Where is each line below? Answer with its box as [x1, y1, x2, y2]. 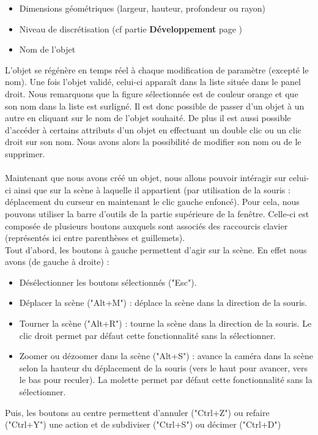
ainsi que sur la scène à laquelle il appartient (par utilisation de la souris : [13, 183, 290, 196]
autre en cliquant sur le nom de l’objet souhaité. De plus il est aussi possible [5, 111, 291, 124]
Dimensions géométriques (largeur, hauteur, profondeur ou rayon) [19, 2, 265, 14]
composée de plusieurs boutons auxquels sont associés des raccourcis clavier [5, 219, 288, 232]
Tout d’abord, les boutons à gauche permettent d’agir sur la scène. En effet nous [5, 243, 307, 256]
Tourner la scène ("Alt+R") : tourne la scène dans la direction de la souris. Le [19, 317, 312, 330]
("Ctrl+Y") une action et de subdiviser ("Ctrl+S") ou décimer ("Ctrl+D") [5, 418, 281, 431]
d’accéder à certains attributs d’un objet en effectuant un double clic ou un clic [5, 123, 301, 136]
